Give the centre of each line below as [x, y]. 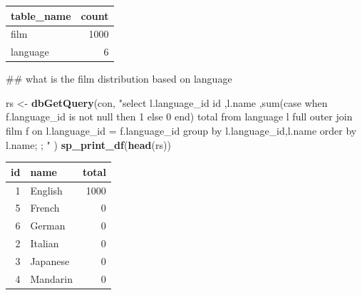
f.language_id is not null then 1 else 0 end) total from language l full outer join [179, 117]
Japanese [50, 260]
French [45, 208]
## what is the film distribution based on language [119, 79]
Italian [45, 243]
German [48, 226]
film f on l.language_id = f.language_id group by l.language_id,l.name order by [181, 131]
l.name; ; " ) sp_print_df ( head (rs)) [88, 144]
